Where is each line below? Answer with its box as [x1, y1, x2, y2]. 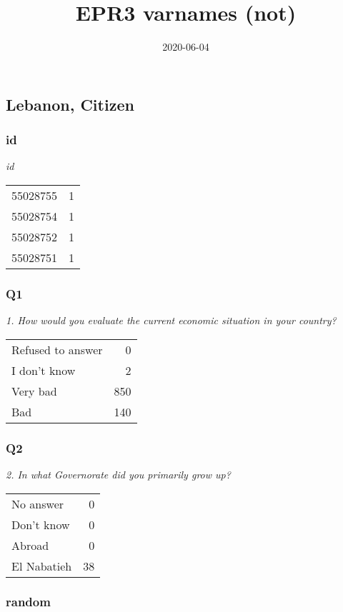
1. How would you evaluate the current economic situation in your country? [6, 313, 337, 328]
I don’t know [11, 361, 76, 378]
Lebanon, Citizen [6, 93, 134, 115]
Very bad [11, 382, 57, 399]
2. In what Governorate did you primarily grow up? [6, 466, 231, 481]
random [6, 593, 51, 611]
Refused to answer [11, 341, 103, 358]
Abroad [11, 536, 49, 553]
